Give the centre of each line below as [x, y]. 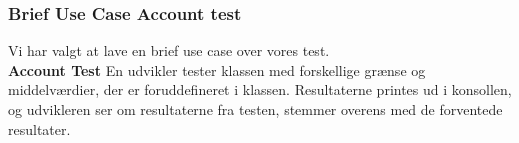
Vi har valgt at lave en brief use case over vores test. [169, 50]
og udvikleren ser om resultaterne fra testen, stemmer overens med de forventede [255, 109]
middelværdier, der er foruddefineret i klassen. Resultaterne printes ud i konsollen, [260, 89]
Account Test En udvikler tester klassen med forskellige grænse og [217, 69]
